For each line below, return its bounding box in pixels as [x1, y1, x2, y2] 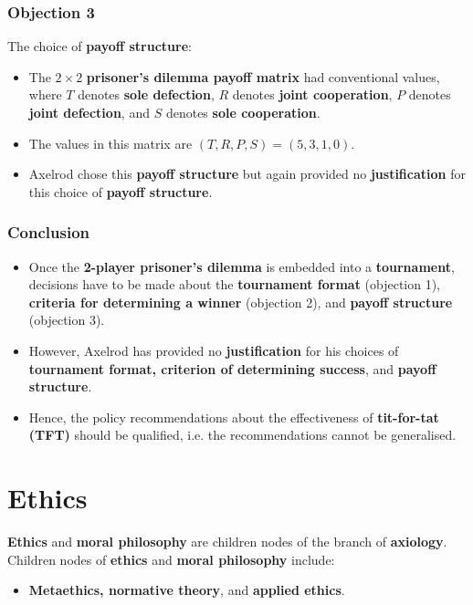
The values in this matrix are [28, 133, 193, 152]
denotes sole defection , [78, 85, 215, 104]
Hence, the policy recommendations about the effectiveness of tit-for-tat [28, 407, 439, 426]
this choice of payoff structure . [28, 182, 213, 201]
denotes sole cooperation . [165, 103, 321, 121]
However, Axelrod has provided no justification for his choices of [28, 340, 399, 360]
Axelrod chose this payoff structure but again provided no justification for [28, 164, 466, 183]
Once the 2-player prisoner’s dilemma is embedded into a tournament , [28, 256, 455, 276]
